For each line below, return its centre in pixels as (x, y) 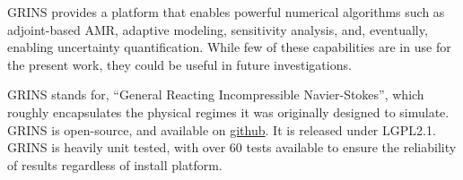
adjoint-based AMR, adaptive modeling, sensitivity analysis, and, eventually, (218, 29)
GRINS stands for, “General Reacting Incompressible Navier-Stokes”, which (216, 94)
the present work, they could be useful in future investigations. (179, 64)
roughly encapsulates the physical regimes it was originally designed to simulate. (228, 111)
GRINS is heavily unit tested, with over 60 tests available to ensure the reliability (232, 147)
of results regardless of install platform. (115, 164)
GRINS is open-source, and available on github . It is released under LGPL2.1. (222, 129)
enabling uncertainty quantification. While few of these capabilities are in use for (229, 47)
